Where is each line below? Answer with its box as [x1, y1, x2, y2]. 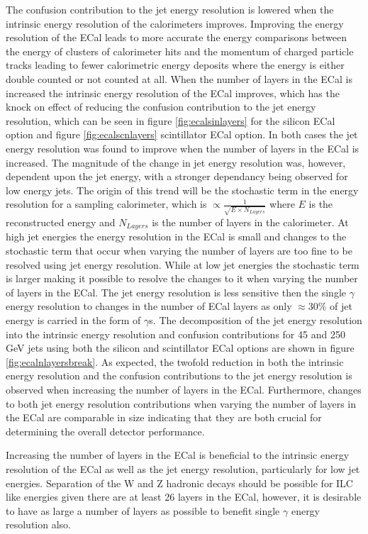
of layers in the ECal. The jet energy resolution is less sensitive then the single [6, 284, 346, 299]
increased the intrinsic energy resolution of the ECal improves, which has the [6, 85, 340, 100]
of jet [330, 299, 353, 313]
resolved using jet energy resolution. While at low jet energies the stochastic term [6, 257, 359, 272]
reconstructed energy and [6, 215, 116, 230]
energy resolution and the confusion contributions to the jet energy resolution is [6, 368, 352, 383]
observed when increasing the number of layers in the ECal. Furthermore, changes [6, 382, 362, 396]
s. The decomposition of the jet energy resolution [149, 313, 362, 328]
